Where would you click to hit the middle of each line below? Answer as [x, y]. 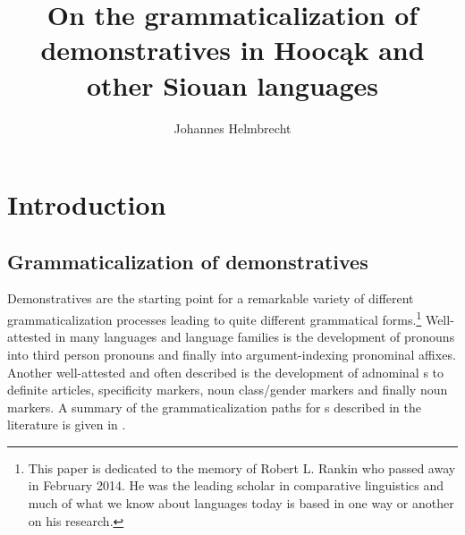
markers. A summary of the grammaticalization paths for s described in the [214, 407]
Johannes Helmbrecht [232, 127]
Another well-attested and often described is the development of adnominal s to [226, 372]
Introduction [87, 204]
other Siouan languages [232, 85]
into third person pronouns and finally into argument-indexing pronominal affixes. [232, 354]
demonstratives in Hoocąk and [232, 50]
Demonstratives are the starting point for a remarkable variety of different [211, 298]
